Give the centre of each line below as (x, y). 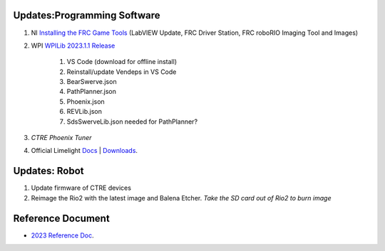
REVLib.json (84, 112)
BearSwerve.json (92, 82)
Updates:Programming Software (87, 15)
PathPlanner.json (92, 92)
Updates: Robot (49, 171)
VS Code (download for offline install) (122, 62)
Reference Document (61, 218)
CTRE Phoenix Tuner (61, 138)
